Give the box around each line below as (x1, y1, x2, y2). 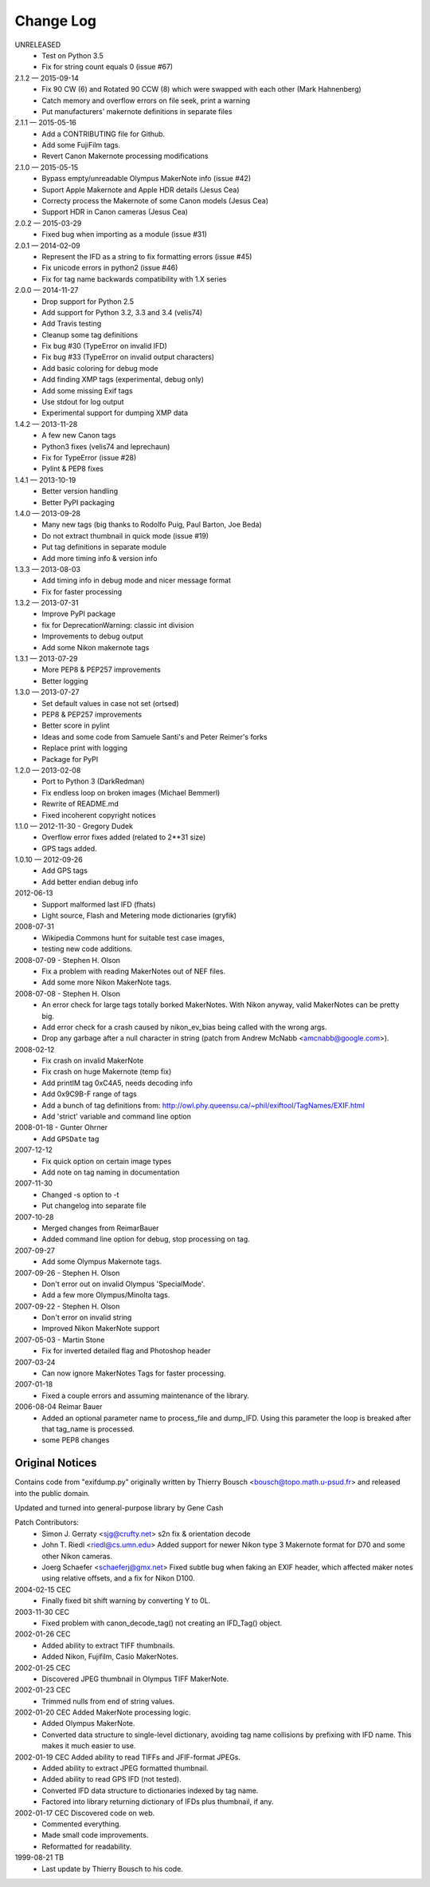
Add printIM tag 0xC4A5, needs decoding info (41, 1078, 193, 1088)
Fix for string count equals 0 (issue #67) (41, 62, 174, 72)
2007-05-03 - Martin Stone (14, 1335, 105, 1344)
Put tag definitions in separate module (41, 543, 167, 552)
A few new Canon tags (41, 431, 116, 440)
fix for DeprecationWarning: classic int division (41, 620, 194, 630)
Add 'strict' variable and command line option (41, 1111, 191, 1121)
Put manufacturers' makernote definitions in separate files (41, 106, 233, 116)
